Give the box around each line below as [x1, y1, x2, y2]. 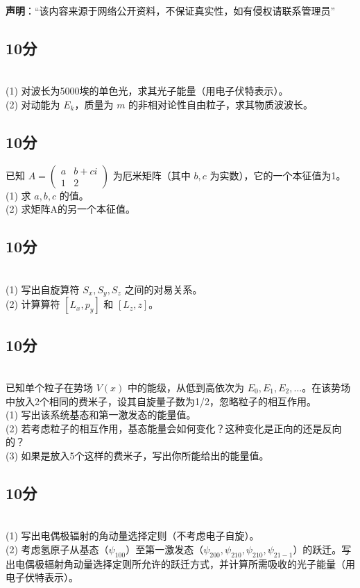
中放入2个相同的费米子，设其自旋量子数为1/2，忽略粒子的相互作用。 [6, 393, 316, 408]
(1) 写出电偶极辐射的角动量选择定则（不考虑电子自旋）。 [6, 528, 259, 543]
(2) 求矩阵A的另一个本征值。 [6, 202, 136, 216]
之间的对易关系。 [124, 281, 203, 296]
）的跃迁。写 [293, 541, 352, 556]
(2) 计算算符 [6, 297, 60, 311]
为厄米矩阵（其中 [112, 168, 191, 182]
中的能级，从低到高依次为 [127, 380, 244, 395]
